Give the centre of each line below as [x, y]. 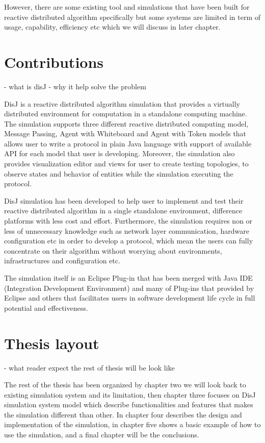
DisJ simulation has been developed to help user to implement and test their [124, 200]
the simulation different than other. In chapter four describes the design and [123, 414]
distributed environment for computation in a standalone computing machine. [126, 114]
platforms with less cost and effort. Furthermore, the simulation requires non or [128, 221]
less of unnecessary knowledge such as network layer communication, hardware [127, 230]
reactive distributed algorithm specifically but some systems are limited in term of [132, 17]
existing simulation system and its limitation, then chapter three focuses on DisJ [130, 394]
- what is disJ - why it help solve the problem [75, 86]
